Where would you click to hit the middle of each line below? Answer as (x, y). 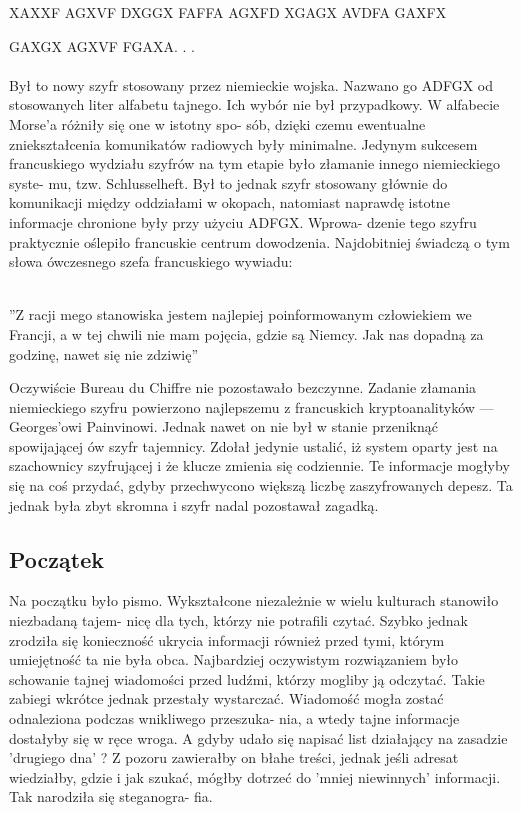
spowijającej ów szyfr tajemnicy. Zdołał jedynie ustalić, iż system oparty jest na (253, 445)
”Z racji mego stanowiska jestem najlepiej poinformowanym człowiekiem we (240, 314)
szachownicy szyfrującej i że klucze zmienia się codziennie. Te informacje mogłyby (259, 465)
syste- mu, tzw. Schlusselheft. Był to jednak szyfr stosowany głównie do (228, 182)
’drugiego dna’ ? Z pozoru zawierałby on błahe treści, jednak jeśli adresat (234, 757)
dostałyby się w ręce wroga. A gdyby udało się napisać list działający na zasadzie (258, 737)
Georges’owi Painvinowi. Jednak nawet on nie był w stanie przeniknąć (223, 426)
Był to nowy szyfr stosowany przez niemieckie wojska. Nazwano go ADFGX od (251, 84)
